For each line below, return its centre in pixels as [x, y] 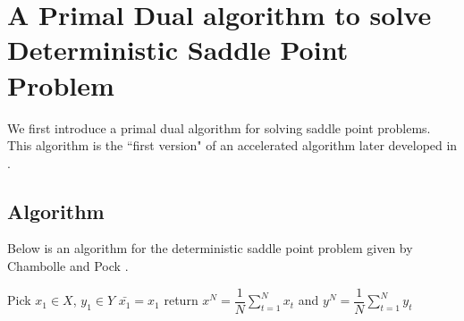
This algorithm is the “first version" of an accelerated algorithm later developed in [232, 145]
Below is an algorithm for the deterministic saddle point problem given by [210, 248]
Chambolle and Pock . [68, 266]
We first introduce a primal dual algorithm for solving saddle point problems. [219, 127]
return [181, 300]
